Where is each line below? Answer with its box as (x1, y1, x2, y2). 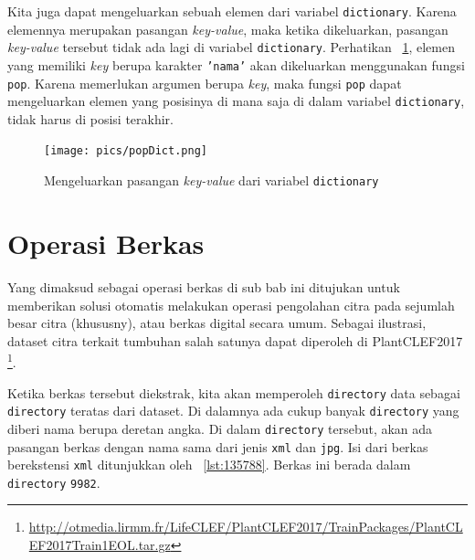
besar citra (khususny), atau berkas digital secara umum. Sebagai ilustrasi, (7, 313, 427, 333)
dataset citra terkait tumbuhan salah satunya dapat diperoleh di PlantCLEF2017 (7, 331, 463, 350)
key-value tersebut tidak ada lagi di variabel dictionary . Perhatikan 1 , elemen (7, 37, 455, 57)
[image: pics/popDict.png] (44, 144, 207, 158)
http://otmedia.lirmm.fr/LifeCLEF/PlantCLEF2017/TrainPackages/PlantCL (28, 517, 463, 536)
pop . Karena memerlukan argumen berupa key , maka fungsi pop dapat (7, 73, 402, 92)
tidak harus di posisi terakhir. (7, 109, 174, 128)
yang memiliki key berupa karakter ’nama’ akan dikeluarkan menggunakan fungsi (7, 55, 465, 74)
